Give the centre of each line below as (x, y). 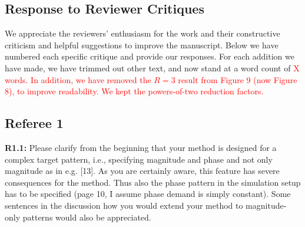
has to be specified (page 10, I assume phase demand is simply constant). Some (148, 194)
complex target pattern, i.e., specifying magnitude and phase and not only (139, 159)
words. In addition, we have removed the (78, 79)
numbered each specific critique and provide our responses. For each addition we (150, 56)
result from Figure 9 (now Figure (238, 79)
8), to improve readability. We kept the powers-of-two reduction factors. (134, 91)
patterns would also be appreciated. (87, 217)
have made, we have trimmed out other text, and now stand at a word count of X (152, 68)
